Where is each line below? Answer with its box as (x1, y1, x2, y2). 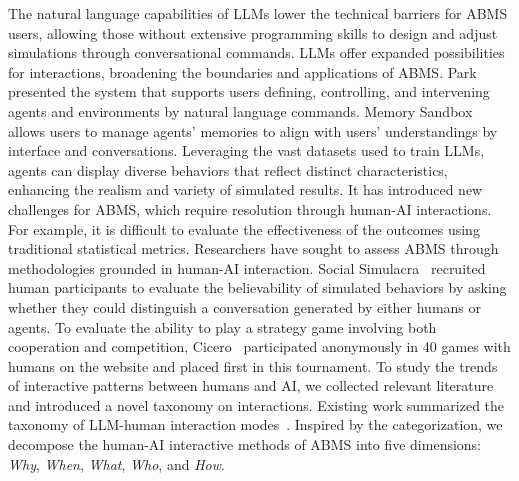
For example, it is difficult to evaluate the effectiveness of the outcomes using (8, 218, 480, 239)
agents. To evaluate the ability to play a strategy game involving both (8, 316, 437, 337)
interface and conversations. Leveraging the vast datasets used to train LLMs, (8, 140, 485, 161)
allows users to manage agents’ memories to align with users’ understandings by (8, 120, 498, 141)
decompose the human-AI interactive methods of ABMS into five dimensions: (8, 434, 482, 455)
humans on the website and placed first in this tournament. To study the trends (8, 355, 498, 376)
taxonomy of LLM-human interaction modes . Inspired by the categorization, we (8, 414, 503, 435)
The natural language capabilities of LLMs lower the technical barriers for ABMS (8, 3, 508, 23)
